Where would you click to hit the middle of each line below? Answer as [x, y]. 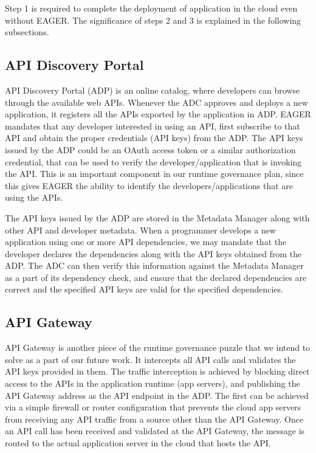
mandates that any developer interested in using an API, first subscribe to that [153, 126]
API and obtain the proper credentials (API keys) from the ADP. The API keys [154, 138]
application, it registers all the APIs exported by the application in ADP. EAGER [158, 114]
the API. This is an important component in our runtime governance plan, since [154, 174]
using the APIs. [34, 197]
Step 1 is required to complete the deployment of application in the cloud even [151, 8]
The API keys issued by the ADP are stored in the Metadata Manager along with [157, 217]
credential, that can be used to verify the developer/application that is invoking [153, 161]
